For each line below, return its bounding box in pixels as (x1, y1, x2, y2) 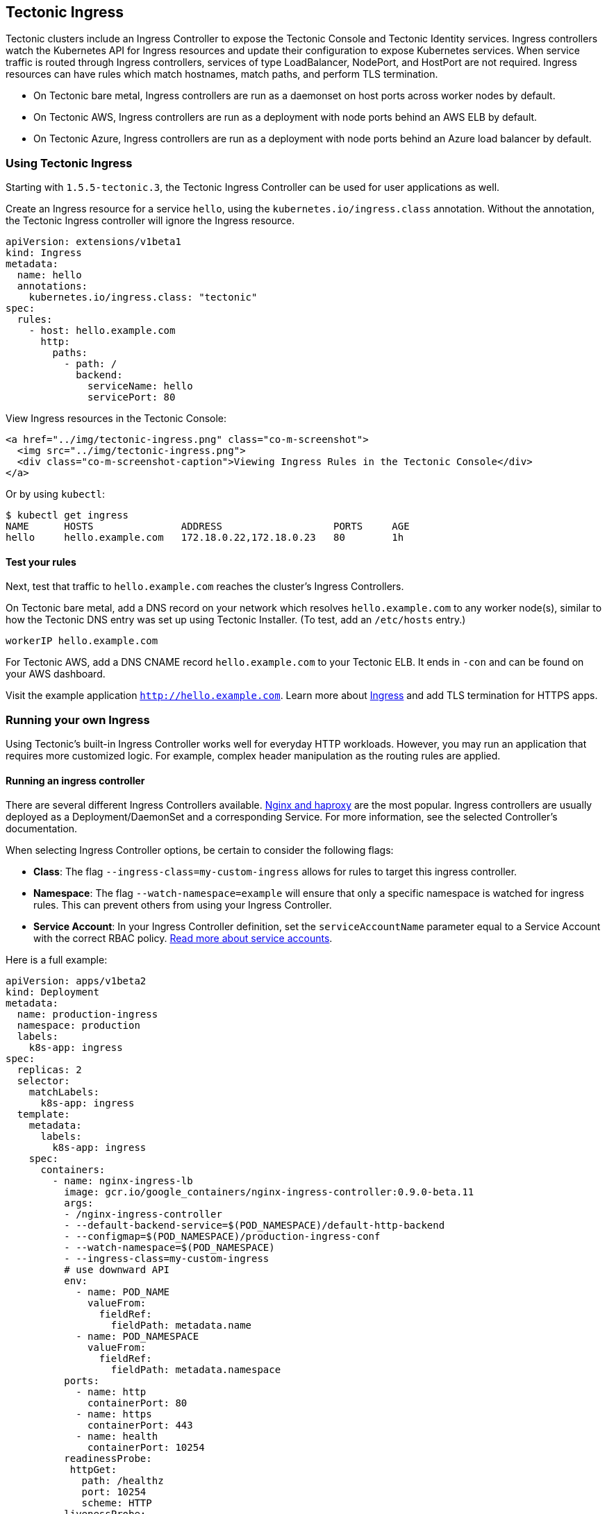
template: (17, 1109, 70, 1120)
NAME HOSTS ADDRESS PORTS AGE (6, 521, 410, 532)
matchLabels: (28, 1086, 99, 1098)
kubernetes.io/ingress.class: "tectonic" (28, 292, 258, 303)
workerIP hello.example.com (6, 635, 158, 647)
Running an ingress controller (6, 774, 145, 787)
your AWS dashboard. (6, 668, 106, 680)
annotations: (17, 280, 88, 292)
